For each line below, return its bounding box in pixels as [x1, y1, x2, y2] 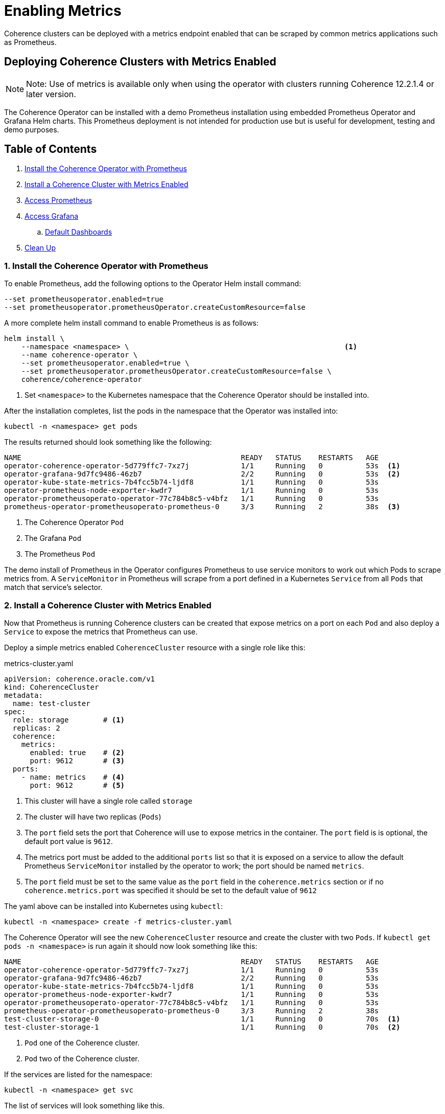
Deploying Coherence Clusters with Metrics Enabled [4, 55, 276, 69]
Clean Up [25, 243, 56, 253]
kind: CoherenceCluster [4, 683, 99, 691]
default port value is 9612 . [25, 836, 113, 846]
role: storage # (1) [12, 715, 125, 724]
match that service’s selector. [4, 583, 103, 592]
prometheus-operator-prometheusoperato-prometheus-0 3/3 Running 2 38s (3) [4, 503, 401, 511]
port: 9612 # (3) [30, 756, 125, 765]
